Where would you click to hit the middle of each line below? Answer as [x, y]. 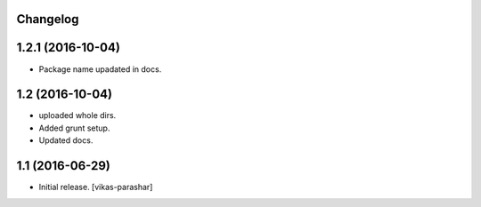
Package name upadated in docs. [100, 69]
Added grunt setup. [74, 128]
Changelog [48, 19]
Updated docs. [66, 140]
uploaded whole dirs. [77, 115]
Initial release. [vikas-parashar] [96, 187]
